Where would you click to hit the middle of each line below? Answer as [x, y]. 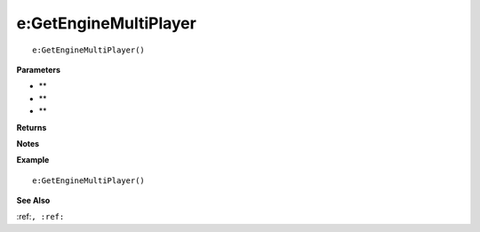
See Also [33, 201]
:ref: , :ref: [40, 217]
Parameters [39, 69]
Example [33, 160]
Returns [32, 127]
